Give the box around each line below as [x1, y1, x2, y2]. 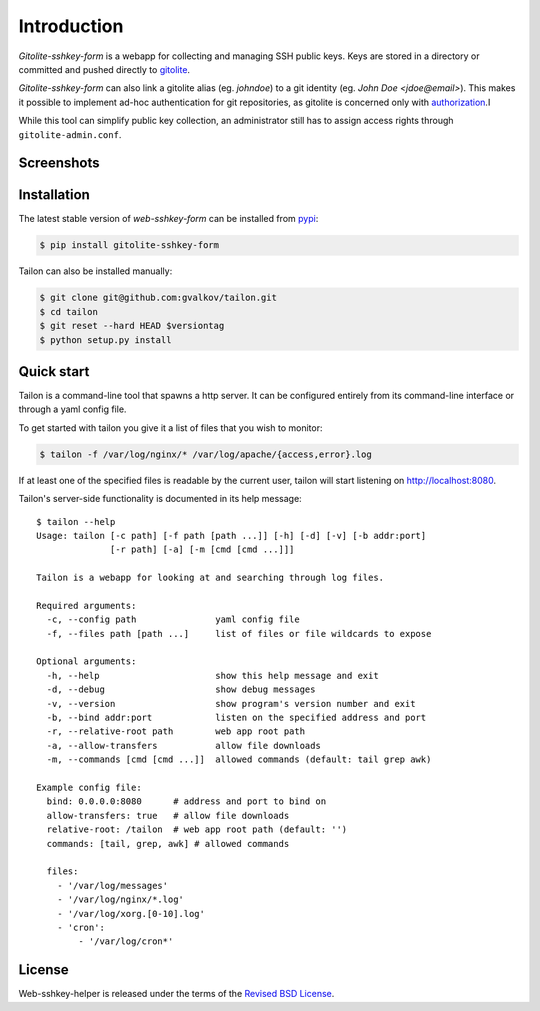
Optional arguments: [36, 656, 137, 667]
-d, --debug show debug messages [46, 684, 316, 695]
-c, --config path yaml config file [46, 614, 300, 625]
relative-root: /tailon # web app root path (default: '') [46, 824, 348, 835]
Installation [18, 186, 90, 204]
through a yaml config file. [18, 403, 127, 415]
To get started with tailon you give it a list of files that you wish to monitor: [18, 421, 323, 434]
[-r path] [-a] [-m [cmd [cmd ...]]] [110, 544, 295, 555]
